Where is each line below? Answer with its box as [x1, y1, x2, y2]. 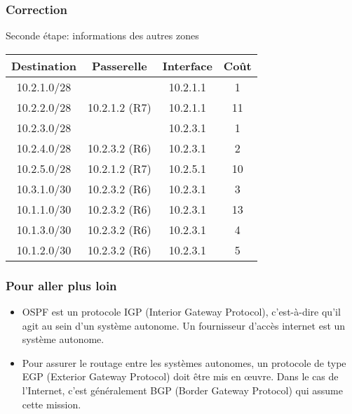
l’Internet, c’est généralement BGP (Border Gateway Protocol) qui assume [22, 383, 343, 397]
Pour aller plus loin [6, 276, 117, 294]
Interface [162, 57, 212, 74]
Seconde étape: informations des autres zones [6, 28, 199, 43]
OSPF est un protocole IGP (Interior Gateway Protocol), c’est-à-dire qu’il [22, 304, 341, 319]
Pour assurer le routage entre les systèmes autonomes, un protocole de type [22, 355, 346, 370]
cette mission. [22, 396, 81, 411]
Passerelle [92, 57, 147, 74]
